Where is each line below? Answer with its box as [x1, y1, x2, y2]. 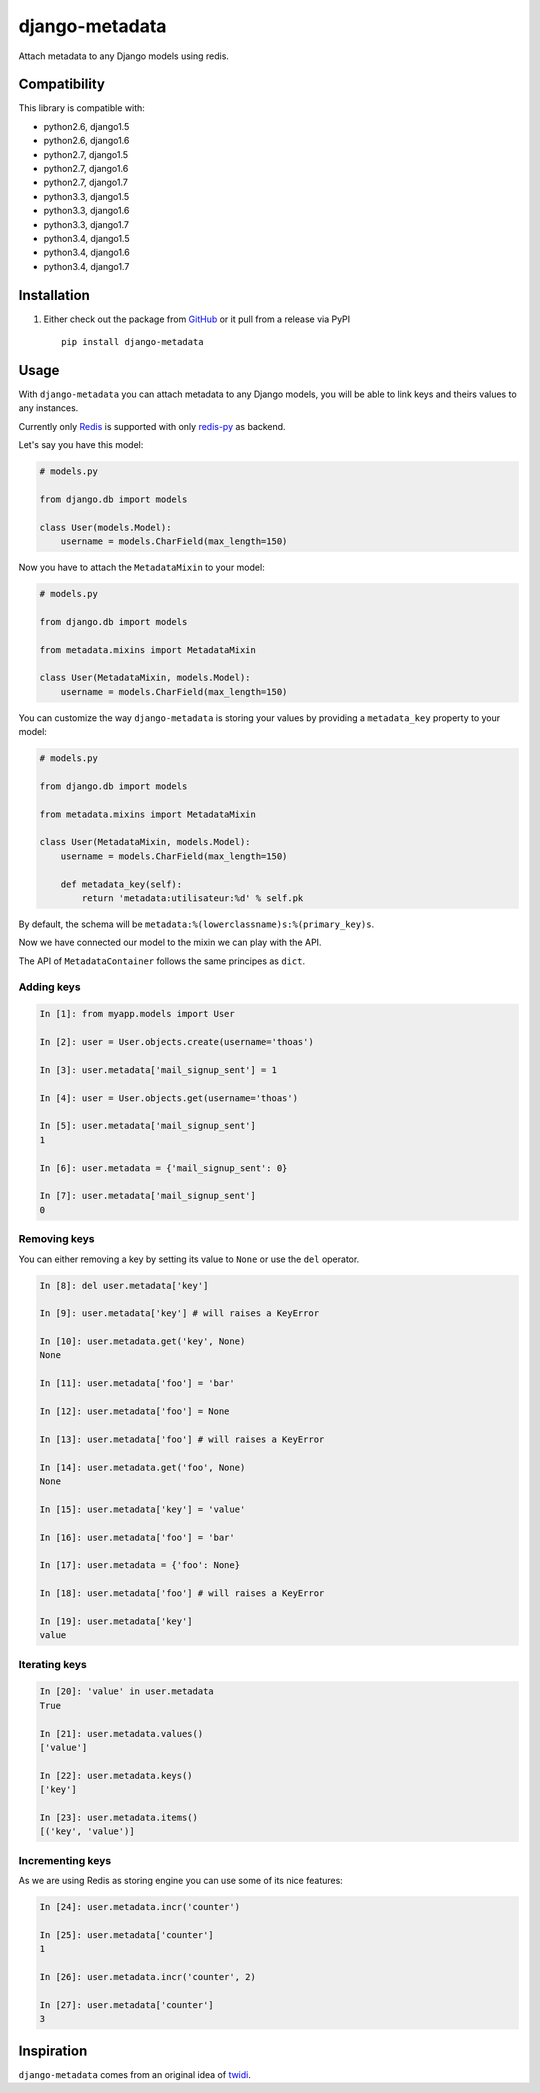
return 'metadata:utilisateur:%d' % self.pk [81, 893, 304, 904]
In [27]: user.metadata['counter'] [39, 1999, 214, 2010]
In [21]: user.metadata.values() [39, 1728, 204, 1739]
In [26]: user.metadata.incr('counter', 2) [39, 1971, 257, 1983]
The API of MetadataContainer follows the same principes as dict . [18, 955, 305, 967]
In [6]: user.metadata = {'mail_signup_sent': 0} [39, 1162, 288, 1174]
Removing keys [18, 1232, 95, 1246]
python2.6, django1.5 [43, 120, 130, 132]
